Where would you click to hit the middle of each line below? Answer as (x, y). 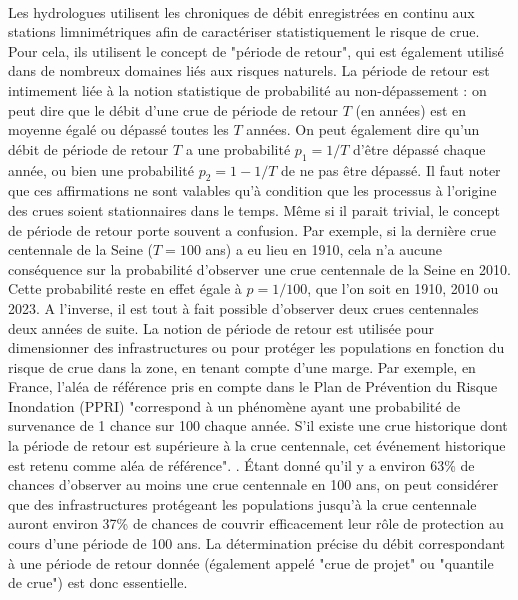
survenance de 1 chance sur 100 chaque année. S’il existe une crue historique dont (258, 425)
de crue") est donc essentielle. (98, 582)
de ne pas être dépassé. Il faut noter (390, 169)
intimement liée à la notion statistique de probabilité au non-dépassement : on (247, 89)
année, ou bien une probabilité (101, 169)
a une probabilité (238, 148)
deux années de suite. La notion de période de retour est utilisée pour (221, 327)
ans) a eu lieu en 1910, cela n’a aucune (324, 249)
